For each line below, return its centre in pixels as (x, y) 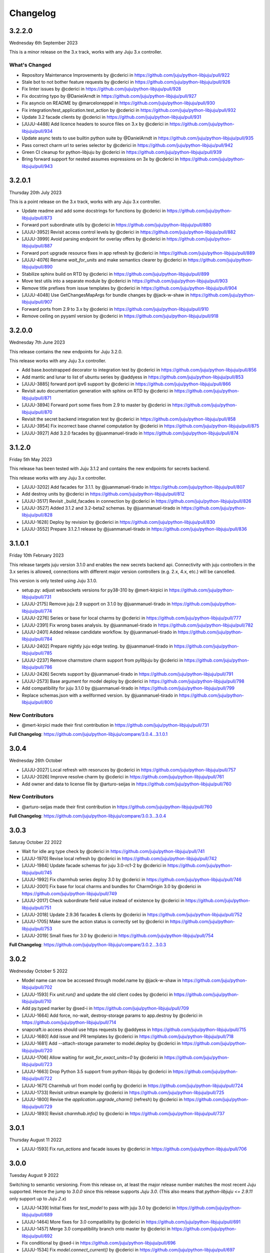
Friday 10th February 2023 (36, 555)
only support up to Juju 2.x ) (38, 1198)
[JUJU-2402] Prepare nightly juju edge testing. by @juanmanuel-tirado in (97, 646)
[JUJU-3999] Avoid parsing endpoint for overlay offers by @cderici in (94, 239)
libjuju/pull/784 (37, 639)
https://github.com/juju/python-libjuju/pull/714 (69, 1022)
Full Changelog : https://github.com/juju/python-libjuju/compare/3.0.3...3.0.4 (88, 816)
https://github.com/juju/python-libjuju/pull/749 (69, 893)
